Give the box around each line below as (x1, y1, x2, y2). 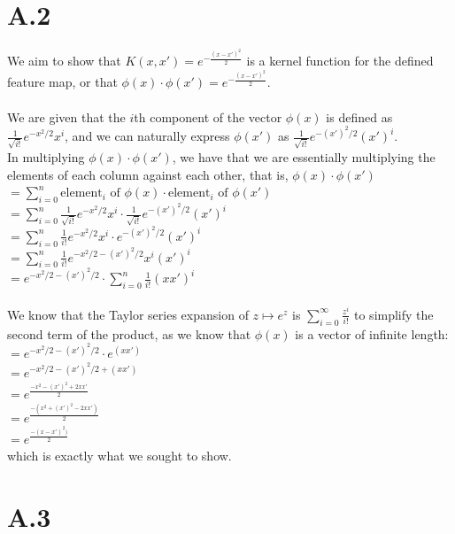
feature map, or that (7, 73, 118, 91)
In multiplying (7, 147, 85, 166)
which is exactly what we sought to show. (7, 446, 232, 465)
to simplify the (354, 305, 434, 323)
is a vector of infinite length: (295, 324, 449, 343)
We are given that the (7, 107, 126, 126)
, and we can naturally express (65, 127, 230, 145)
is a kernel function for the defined (246, 51, 434, 70)
